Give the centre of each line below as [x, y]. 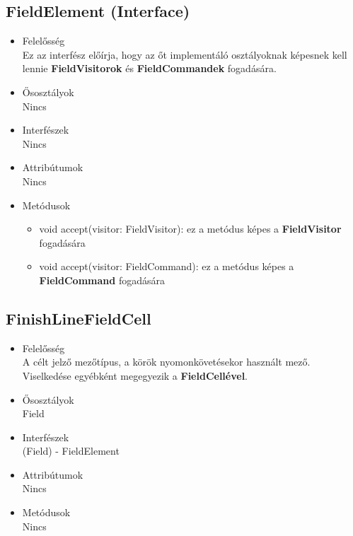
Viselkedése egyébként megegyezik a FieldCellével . [135, 375]
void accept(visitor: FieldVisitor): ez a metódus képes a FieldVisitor [190, 229]
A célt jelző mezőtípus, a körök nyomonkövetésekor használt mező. [166, 362]
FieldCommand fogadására [102, 280]
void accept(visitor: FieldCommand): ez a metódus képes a [167, 266]
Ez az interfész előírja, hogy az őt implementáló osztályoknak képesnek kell [185, 54]
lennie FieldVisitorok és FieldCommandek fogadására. [149, 68]
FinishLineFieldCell [79, 318]
